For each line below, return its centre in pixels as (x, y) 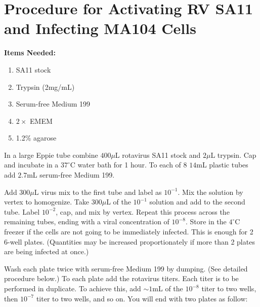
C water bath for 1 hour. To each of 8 (128, 165)
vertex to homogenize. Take (47, 202)
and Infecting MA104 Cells (100, 28)
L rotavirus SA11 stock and (158, 155)
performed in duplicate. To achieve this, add (73, 288)
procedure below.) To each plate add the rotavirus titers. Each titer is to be (121, 278)
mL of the (168, 288)
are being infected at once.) (47, 251)
